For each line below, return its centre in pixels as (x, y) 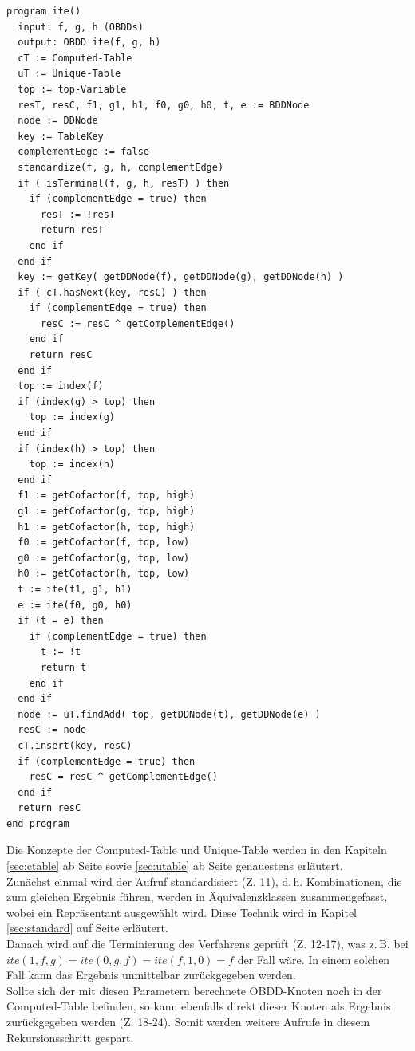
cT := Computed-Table (75, 58)
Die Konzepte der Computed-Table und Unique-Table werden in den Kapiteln (197, 850)
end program (38, 823)
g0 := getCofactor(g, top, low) (104, 558)
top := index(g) (72, 417)
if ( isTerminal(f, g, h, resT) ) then (124, 183)
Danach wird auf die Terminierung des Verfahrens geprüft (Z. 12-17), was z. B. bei (207, 944)
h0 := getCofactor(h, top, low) (104, 574)
